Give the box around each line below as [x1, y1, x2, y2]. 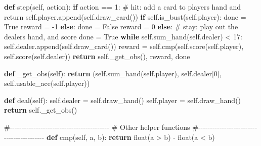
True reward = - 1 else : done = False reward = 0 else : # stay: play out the [4, 21, 238, 32]
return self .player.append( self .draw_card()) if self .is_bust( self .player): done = [4, 11, 246, 22]
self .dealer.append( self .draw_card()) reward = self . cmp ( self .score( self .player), [4, 41, 244, 52]
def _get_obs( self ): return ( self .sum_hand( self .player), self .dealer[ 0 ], [4, 68, 222, 78]
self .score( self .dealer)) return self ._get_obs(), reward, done [4, 51, 190, 61]
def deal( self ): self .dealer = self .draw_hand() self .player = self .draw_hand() [4, 94, 241, 105]
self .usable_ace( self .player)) [4, 78, 90, 88]
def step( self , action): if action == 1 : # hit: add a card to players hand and [4, 2, 241, 12]
